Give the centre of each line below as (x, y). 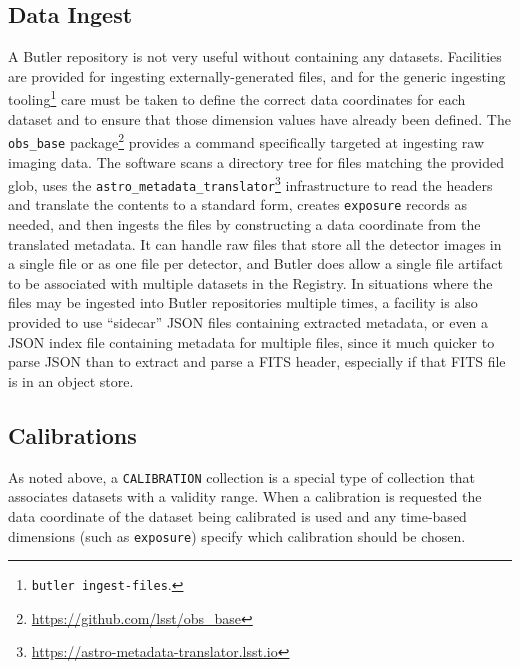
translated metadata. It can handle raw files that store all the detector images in (255, 243)
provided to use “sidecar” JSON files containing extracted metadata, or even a (248, 322)
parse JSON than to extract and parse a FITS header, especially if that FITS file (257, 361)
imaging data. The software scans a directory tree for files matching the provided (256, 161)
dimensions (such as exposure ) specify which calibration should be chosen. (237, 535)
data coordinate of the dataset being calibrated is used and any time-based (237, 515)
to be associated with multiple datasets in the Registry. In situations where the (250, 282)
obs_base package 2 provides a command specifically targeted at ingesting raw (246, 140)
